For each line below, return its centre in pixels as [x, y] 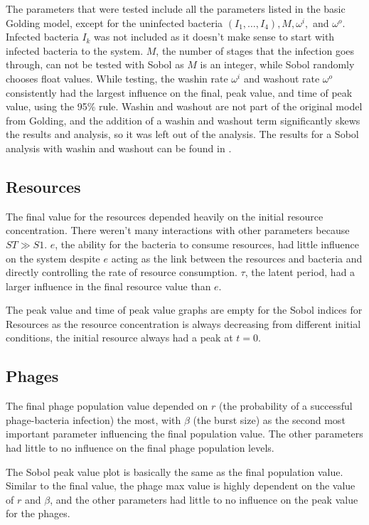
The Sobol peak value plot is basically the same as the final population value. [175, 471]
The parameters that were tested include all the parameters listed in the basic [176, 9]
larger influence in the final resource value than [108, 286]
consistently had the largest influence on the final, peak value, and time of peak [179, 92]
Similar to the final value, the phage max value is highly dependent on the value [181, 486]
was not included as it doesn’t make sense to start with [214, 37]
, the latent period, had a [300, 272]
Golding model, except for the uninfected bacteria [114, 22]
